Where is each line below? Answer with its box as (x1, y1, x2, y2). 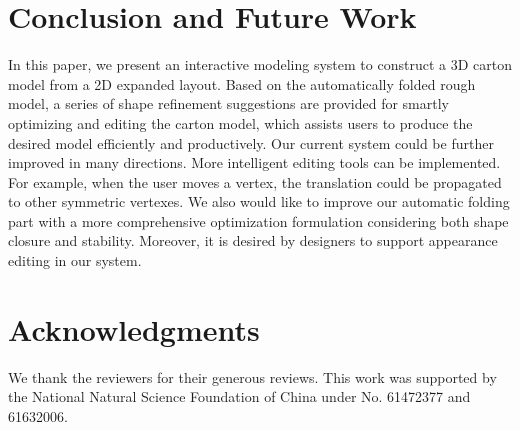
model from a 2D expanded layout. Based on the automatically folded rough (8, 73, 476, 94)
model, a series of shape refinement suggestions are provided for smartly (8, 93, 449, 114)
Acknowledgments (8, 308, 260, 349)
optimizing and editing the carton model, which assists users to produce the (8, 112, 473, 133)
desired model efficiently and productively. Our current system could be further (8, 132, 494, 153)
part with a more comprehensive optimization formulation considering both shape (8, 210, 509, 231)
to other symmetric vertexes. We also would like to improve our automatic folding (8, 191, 510, 212)
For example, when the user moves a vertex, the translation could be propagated (8, 171, 502, 192)
